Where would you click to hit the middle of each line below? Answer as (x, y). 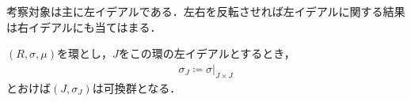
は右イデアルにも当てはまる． (84, 26)
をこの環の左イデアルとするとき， (207, 53)
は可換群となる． (137, 87)
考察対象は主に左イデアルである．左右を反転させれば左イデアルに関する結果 (206, 11)
